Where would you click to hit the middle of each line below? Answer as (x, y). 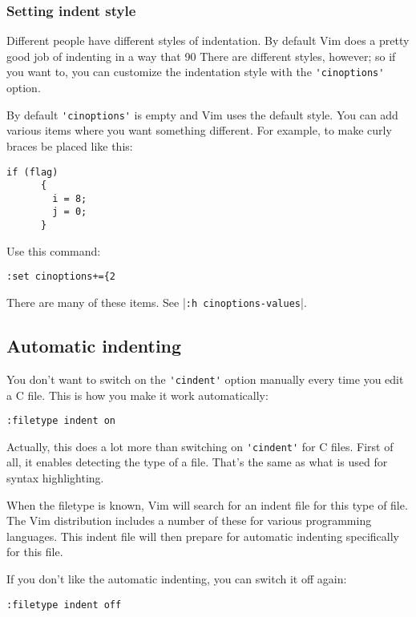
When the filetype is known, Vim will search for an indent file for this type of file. (207, 504)
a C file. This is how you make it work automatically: (137, 395)
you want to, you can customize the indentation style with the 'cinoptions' (196, 72)
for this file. (35, 552)
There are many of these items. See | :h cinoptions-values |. (157, 302)
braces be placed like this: (70, 145)
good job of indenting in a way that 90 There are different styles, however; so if (201, 56)
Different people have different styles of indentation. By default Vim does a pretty (208, 40)
